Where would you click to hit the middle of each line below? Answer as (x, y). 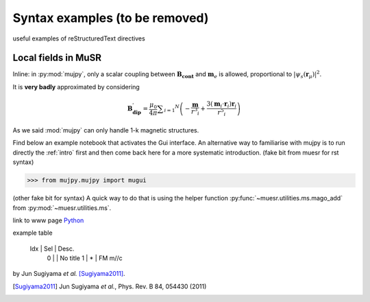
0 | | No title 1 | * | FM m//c (85, 258)
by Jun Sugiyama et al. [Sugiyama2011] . (69, 274)
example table (33, 233)
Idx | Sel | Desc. (52, 248)
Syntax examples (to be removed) (111, 18)
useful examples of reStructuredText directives (79, 38)
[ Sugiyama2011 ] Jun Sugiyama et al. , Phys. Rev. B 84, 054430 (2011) (110, 286)
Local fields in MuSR (57, 58)
